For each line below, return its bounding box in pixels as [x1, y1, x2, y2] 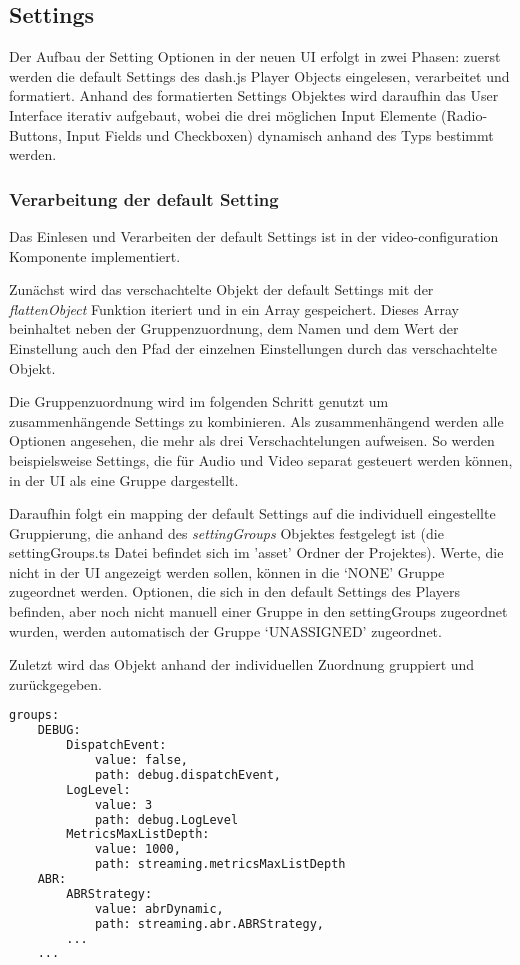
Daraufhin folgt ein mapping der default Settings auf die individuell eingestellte [9, 503, 496, 524]
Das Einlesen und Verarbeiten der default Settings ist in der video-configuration [9, 225, 499, 246]
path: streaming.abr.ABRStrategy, [94, 916, 324, 931]
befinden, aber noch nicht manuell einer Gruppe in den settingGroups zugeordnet [9, 601, 508, 622]
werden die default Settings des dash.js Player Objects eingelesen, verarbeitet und [9, 65, 510, 86]
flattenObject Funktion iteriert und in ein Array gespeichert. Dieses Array [9, 298, 459, 319]
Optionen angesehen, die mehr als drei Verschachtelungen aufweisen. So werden [9, 430, 495, 451]
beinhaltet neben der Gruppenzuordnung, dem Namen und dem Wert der [9, 318, 459, 339]
